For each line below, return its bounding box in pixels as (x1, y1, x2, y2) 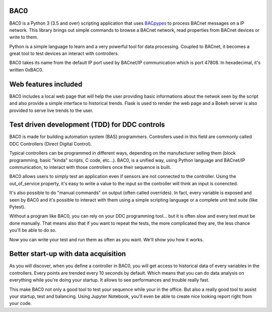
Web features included (9, 80, 83, 88)
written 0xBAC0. (9, 67, 44, 73)
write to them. (9, 34, 38, 40)
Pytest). (9, 204, 26, 210)
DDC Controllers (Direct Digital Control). (9, 141, 92, 147)
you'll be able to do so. (9, 227, 57, 233)
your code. (9, 300, 32, 306)
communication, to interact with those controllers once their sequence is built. (9, 164, 171, 170)
